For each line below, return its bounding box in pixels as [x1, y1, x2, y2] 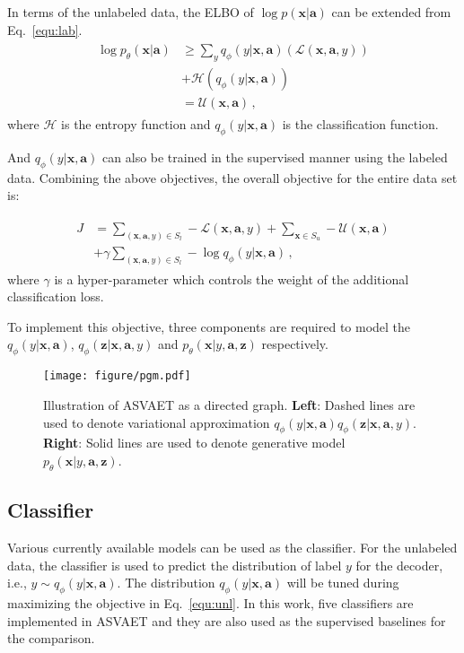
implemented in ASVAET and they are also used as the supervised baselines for [7, 611, 446, 630]
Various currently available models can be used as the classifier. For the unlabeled [7, 537, 458, 556]
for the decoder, [355, 555, 443, 574]
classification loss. [7, 287, 104, 306]
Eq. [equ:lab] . [7, 20, 83, 39]
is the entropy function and [61, 115, 211, 134]
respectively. [261, 335, 328, 353]
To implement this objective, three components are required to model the [7, 317, 411, 335]
